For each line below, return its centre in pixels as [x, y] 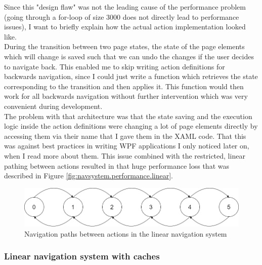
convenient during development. [53, 106]
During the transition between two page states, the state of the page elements [124, 46]
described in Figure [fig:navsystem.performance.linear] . [89, 176]
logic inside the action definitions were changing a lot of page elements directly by [131, 126]
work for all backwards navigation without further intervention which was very [126, 96]
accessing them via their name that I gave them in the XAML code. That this [125, 136]
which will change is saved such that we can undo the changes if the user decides [129, 56]
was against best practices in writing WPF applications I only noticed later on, [127, 146]
